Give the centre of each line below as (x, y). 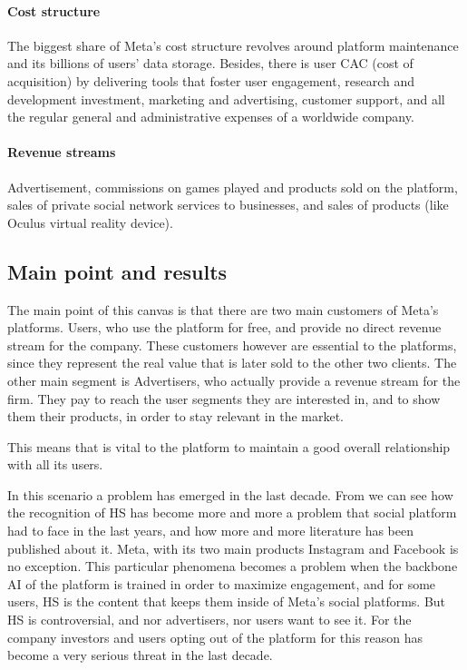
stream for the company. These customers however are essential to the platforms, (232, 345)
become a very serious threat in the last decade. (140, 655)
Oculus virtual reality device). (90, 222)
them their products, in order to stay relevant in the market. (175, 416)
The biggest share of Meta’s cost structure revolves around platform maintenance (233, 45)
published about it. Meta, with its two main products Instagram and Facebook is (233, 548)
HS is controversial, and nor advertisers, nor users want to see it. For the (209, 620)
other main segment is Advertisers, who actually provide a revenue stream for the (234, 380)
